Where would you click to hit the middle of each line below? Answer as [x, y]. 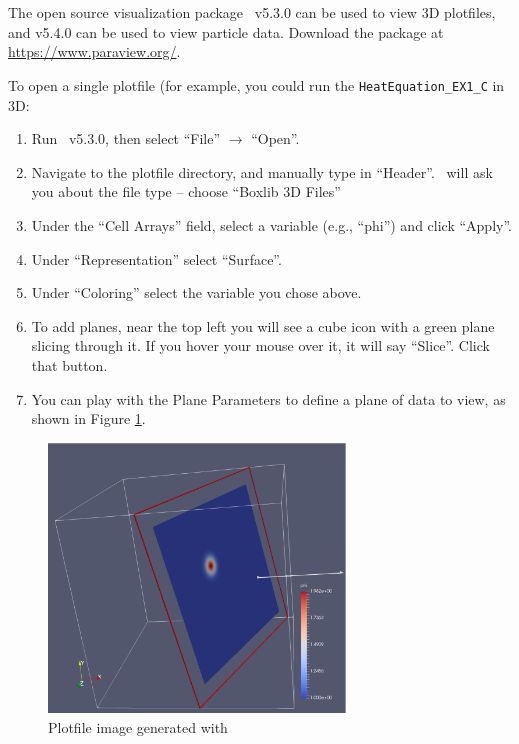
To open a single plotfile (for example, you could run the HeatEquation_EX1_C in [256, 84]
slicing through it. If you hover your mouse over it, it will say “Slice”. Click [260, 345]
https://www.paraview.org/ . [94, 51]
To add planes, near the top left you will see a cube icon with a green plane [263, 325]
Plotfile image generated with [138, 726]
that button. [69, 364]
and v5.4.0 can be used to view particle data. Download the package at [226, 31]
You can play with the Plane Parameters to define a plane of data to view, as [268, 398]
